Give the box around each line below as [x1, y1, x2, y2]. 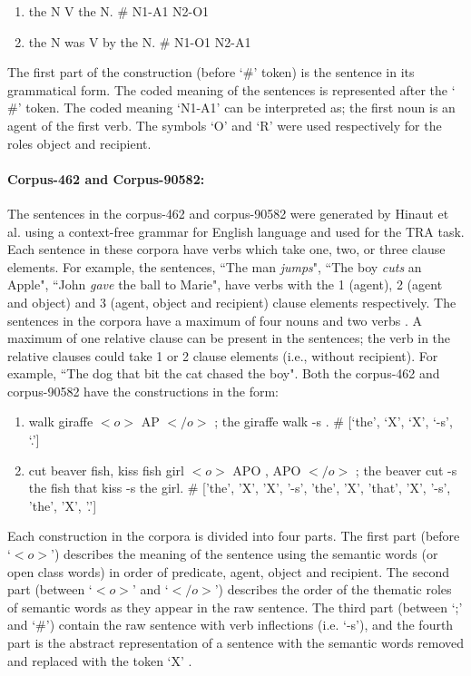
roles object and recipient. [7, 133, 152, 152]
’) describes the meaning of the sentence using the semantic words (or [51, 544, 438, 563]
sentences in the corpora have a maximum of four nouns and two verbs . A [7, 310, 422, 329]
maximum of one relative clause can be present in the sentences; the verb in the [7, 328, 451, 348]
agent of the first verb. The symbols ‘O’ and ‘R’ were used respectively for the [7, 115, 442, 134]
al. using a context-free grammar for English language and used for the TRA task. [7, 221, 465, 240]
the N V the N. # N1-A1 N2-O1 [28, 2, 210, 20]
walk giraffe [28, 412, 93, 431]
